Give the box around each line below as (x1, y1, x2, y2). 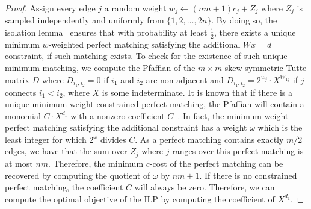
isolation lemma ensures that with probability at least (5, 26, 208, 39)
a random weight (104, 2, 167, 14)
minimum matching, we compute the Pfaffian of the (5, 61, 196, 74)
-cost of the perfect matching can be (149, 157, 283, 169)
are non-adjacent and (146, 73, 224, 86)
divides (100, 133, 126, 145)
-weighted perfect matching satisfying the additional (48, 37, 241, 50)
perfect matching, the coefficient (5, 181, 123, 193)
